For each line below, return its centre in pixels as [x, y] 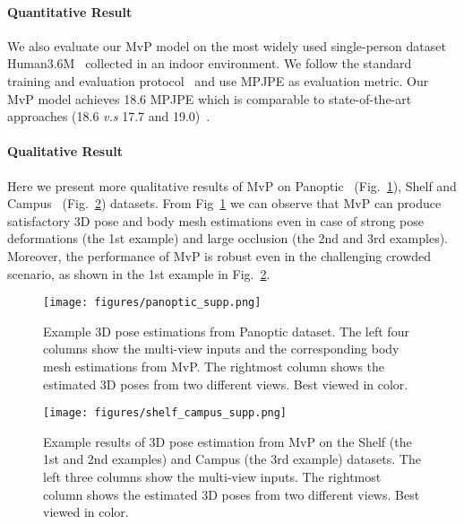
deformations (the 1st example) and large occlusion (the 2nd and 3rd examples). [228, 238]
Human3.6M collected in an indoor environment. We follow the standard [210, 63]
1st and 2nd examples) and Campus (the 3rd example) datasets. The [232, 459]
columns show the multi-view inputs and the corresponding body [221, 349]
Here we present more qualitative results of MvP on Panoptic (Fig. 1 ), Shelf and [232, 185]
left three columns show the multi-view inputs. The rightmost [212, 476]
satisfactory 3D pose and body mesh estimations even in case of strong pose [215, 220]
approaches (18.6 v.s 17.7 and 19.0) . [109, 116]
